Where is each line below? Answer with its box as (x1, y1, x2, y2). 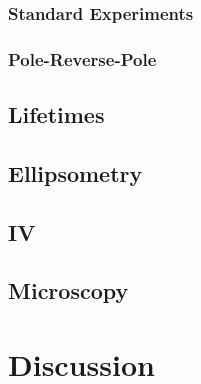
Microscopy (8, 275, 129, 306)
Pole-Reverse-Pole (8, 46, 157, 71)
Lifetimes (8, 99, 105, 130)
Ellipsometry (8, 157, 143, 188)
